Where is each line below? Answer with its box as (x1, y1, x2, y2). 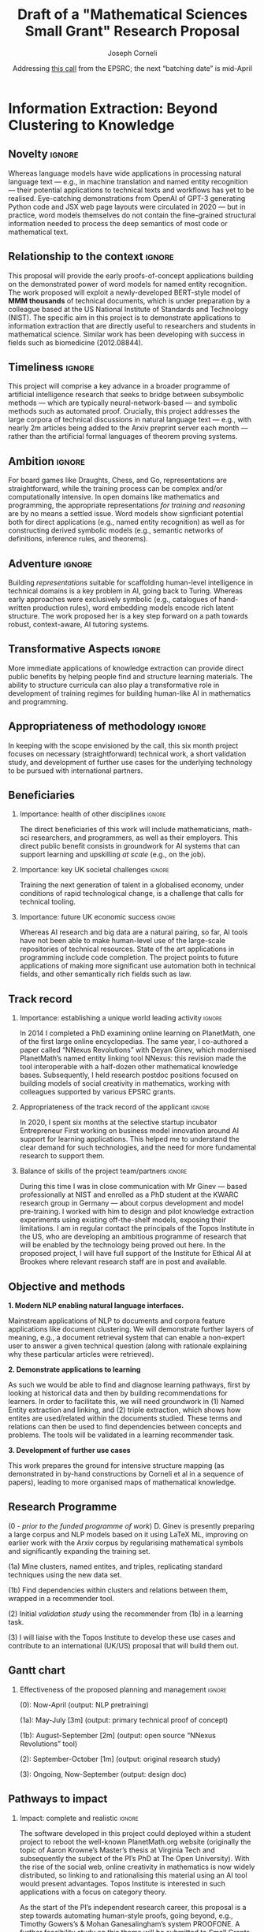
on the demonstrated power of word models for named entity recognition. (8, 279, 247, 288)
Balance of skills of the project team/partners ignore (19, 1166, 188, 1176)
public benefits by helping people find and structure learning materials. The (8, 671, 254, 681)
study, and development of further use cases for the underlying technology (8, 757, 253, 767)
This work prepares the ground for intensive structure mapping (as (8, 1461, 225, 1470)
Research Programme (8, 1500, 117, 1514)
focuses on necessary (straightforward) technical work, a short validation (8, 749, 247, 758)
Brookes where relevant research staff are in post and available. (19, 1257, 227, 1266)
